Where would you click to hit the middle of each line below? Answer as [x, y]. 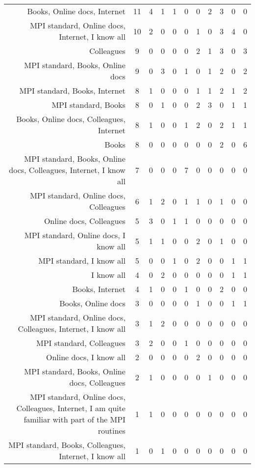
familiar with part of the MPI [75, 419]
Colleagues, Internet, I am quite [71, 408]
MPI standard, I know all [82, 260]
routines [112, 431]
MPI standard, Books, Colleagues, [67, 445]
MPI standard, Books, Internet [72, 90]
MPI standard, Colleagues [81, 343]
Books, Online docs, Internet [76, 11]
